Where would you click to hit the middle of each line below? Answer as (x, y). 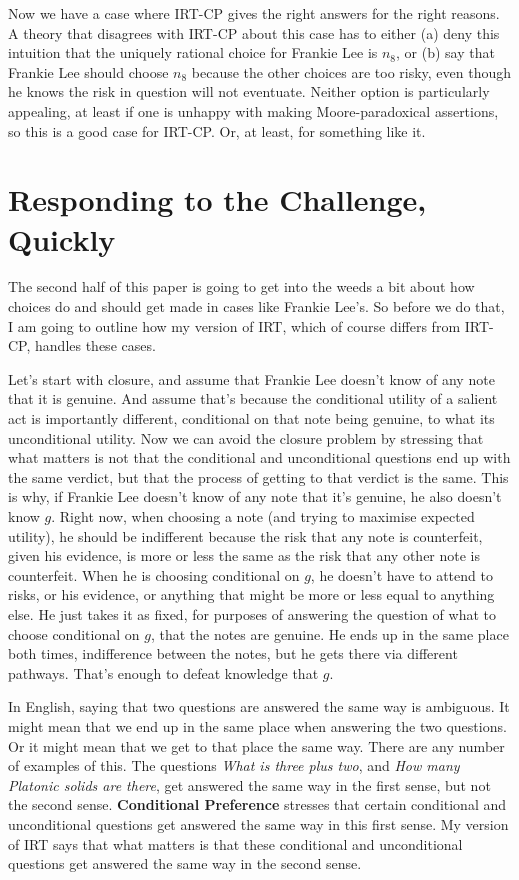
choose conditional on (74, 633)
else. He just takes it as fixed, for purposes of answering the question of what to (252, 613)
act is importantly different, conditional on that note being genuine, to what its (251, 418)
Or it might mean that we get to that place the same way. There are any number (256, 745)
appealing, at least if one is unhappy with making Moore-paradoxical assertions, (253, 110)
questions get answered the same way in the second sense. (185, 863)
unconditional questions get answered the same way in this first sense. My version (258, 823)
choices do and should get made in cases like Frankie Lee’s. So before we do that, (256, 306)
